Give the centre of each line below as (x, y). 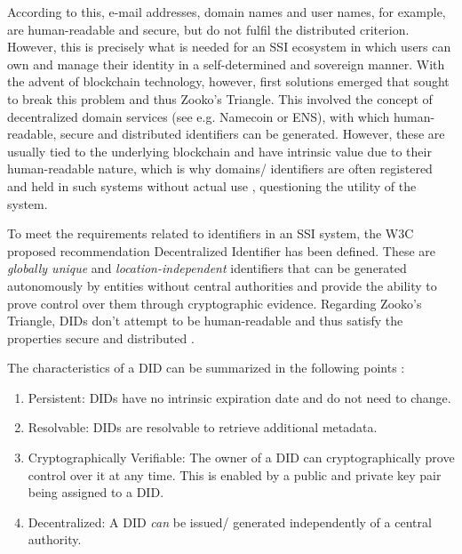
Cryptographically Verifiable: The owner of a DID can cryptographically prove (241, 458)
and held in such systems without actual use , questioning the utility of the (212, 185)
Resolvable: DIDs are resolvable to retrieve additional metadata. (203, 427)
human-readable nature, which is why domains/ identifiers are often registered (220, 169)
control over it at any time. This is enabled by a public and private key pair (235, 474)
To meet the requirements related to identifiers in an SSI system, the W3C (211, 233)
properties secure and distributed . (101, 337)
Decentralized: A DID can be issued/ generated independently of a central (230, 522)
